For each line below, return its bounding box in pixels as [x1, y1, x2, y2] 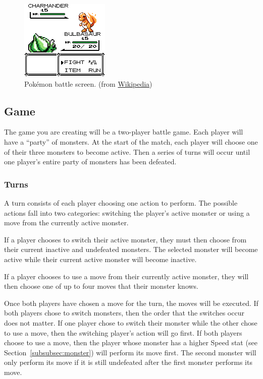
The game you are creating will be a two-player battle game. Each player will [4, 127, 243, 137]
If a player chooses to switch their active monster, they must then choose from [4, 234, 247, 244]
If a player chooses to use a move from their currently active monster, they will [4, 271, 249, 281]
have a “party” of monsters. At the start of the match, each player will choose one [4, 136, 258, 147]
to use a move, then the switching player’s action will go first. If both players [4, 327, 242, 338]
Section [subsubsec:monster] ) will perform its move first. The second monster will [4, 347, 256, 357]
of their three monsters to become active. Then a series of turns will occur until [4, 146, 250, 157]
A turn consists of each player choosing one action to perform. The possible [4, 197, 238, 208]
